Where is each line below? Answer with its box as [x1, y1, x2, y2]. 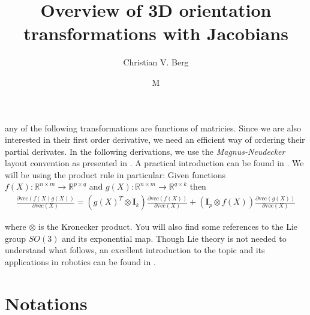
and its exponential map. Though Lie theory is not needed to [62, 232, 287, 244]
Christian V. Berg [123, 56, 189, 68]
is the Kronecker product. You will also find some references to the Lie [38, 220, 297, 233]
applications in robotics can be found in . [5, 255, 156, 268]
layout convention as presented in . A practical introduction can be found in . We [5, 157, 304, 169]
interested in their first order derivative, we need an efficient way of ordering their [5, 133, 305, 146]
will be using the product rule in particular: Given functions [5, 168, 225, 181]
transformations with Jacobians [23, 21, 288, 46]
